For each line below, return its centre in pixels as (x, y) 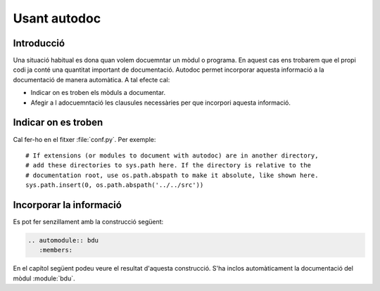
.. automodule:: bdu (63, 240)
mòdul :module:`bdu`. (44, 278)
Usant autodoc (57, 18)
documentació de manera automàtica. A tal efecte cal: (91, 79)
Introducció (39, 43)
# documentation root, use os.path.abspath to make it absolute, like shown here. (172, 175)
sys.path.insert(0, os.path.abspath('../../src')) (115, 185)
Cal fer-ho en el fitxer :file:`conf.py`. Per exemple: (84, 139)
